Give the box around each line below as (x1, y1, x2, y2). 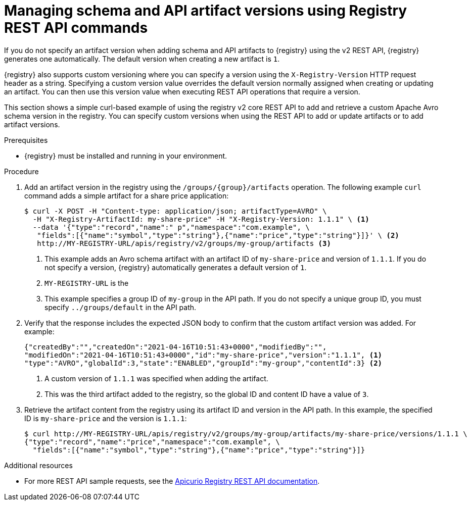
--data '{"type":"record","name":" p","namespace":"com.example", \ (32, 223, 310, 231)
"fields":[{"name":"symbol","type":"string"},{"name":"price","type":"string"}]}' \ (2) (37, 231, 399, 239)
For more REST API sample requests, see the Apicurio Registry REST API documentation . (24, 476, 320, 485)
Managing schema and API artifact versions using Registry (4, 2, 407, 19)
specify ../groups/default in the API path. (44, 302, 197, 312)
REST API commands (4, 19, 148, 36)
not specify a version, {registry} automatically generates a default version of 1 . (44, 263, 307, 272)
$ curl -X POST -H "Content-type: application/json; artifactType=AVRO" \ (24, 207, 327, 215)
